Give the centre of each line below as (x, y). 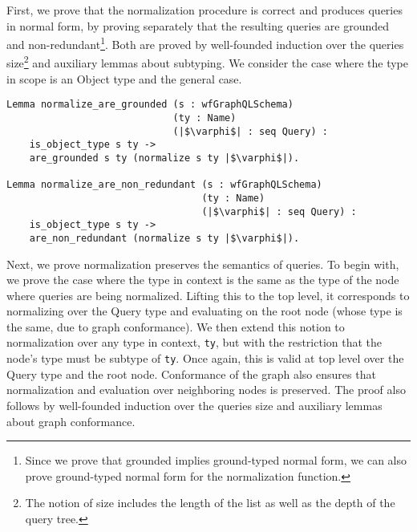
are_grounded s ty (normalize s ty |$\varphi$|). (164, 158)
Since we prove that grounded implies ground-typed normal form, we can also (216, 460)
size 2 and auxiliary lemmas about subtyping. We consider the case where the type (207, 62)
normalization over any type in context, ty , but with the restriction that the (194, 342)
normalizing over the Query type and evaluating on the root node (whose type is (204, 311)
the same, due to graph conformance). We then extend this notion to (176, 326)
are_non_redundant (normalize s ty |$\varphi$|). (164, 238)
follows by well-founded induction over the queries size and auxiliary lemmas (194, 405)
